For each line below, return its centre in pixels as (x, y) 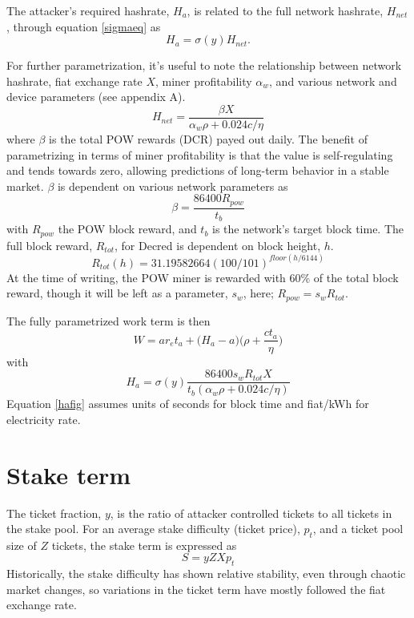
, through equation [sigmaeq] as (84, 26)
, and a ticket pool (358, 529)
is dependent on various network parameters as (173, 186)
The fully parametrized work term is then (109, 320)
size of (22, 545)
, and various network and (333, 81)
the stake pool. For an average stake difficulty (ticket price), (153, 529)
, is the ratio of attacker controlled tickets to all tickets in (251, 513)
